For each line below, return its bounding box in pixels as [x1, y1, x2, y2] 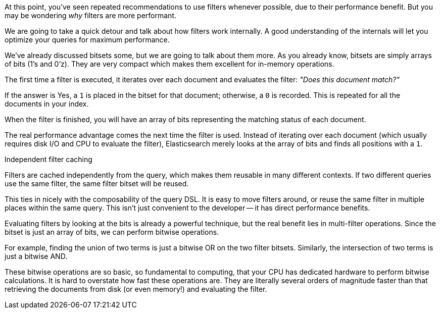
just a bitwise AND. [5, 252, 68, 260]
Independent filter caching [5, 155, 92, 164]
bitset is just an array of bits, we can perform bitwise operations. [5, 228, 219, 236]
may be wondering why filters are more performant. [5, 11, 177, 20]
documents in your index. [5, 99, 89, 108]
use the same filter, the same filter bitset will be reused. [5, 179, 189, 188]
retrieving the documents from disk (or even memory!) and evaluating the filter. [5, 285, 267, 293]
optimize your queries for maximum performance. [5, 35, 170, 44]
